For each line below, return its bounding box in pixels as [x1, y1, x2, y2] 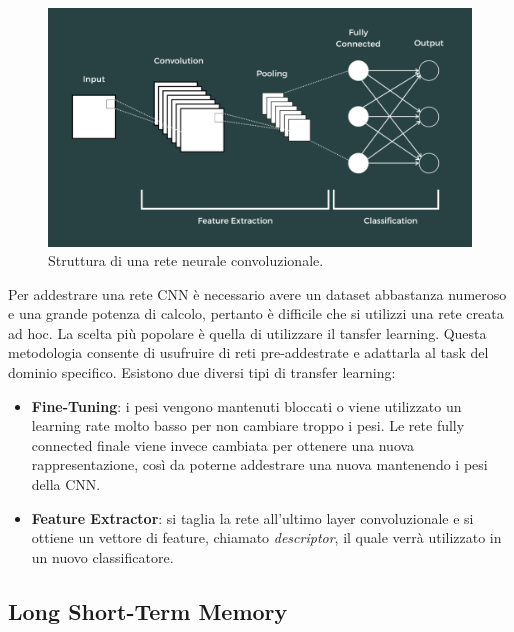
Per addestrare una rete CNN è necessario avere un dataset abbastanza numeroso [8, 283, 507, 304]
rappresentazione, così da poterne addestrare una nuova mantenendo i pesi [31, 454, 488, 475]
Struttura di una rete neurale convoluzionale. [48, 250, 324, 271]
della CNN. [31, 474, 101, 495]
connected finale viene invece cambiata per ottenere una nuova [31, 434, 415, 455]
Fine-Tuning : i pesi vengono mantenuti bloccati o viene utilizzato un [31, 395, 462, 416]
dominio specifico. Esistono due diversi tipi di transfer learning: [8, 362, 396, 383]
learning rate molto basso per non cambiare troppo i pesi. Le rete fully [31, 415, 465, 436]
